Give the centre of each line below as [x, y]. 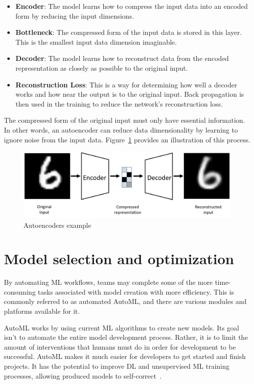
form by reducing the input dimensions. [75, 15]
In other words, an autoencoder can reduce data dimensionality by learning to [121, 129]
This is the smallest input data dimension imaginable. [96, 41]
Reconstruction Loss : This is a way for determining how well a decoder [126, 84]
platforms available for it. [42, 311]
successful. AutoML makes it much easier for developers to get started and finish [125, 356]
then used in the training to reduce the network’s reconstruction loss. [119, 103]
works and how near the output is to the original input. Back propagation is [130, 94]
